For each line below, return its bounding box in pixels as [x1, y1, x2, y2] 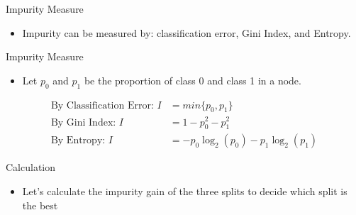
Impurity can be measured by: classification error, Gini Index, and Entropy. [22, 25, 351, 40]
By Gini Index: [50, 117, 116, 128]
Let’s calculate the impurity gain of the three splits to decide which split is [22, 183, 347, 198]
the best [22, 197, 58, 212]
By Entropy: [50, 136, 106, 146]
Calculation [6, 160, 56, 175]
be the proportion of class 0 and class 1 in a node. [84, 72, 301, 87]
